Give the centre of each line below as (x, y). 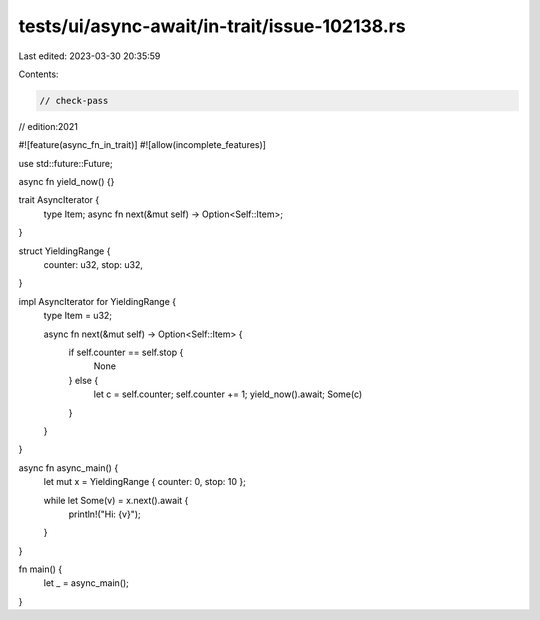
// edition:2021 (48, 126)
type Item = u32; (78, 316)
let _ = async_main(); (86, 583)
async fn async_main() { (68, 467)
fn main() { (40, 569)
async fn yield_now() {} (66, 182)
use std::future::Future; (66, 163)
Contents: (38, 74)
